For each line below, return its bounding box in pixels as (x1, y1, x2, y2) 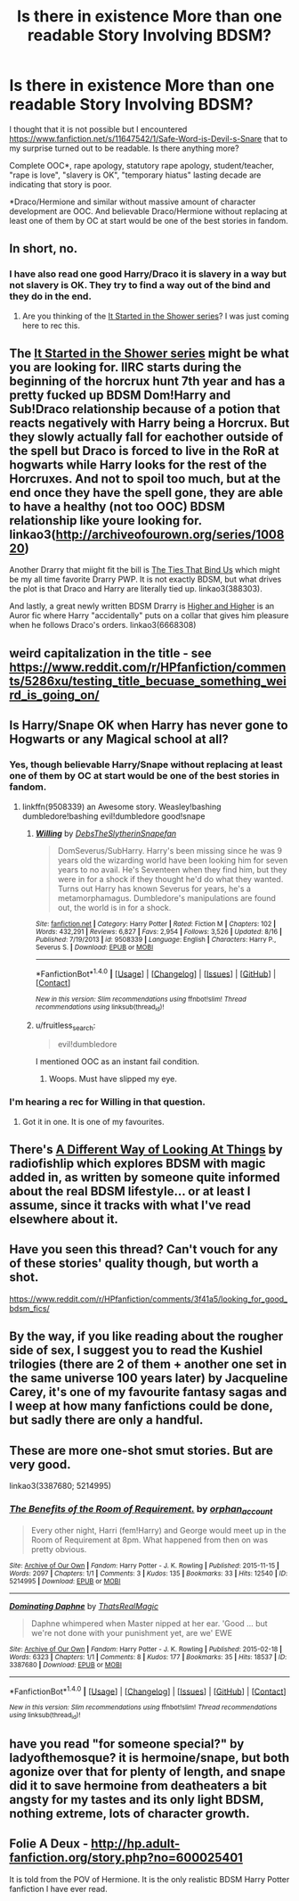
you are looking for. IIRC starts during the (9, 360, 242, 376)
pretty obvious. (30, 1543, 87, 1554)
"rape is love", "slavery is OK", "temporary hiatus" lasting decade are (9, 169, 262, 180)
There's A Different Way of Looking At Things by (9, 1142, 283, 1157)
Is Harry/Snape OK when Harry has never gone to (9, 718, 288, 733)
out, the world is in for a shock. (57, 902, 172, 913)
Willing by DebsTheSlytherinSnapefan (35, 828, 177, 839)
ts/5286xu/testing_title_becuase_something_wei (9, 674, 287, 689)
